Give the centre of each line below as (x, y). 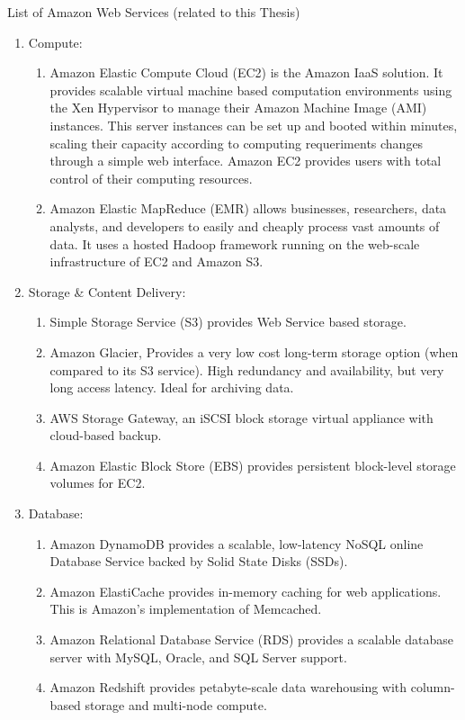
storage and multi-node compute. (176, 704)
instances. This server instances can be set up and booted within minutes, (254, 125)
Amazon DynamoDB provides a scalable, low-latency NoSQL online (237, 543)
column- (433, 687)
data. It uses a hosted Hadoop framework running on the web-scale (235, 243)
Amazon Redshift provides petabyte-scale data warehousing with (228, 687)
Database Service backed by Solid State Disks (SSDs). (199, 561)
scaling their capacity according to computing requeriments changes (237, 143)
